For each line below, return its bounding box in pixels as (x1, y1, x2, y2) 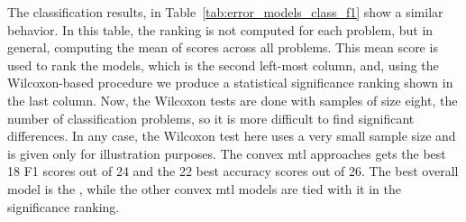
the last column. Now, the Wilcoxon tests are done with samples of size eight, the (7, 90, 458, 109)
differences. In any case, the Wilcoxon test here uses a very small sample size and (7, 126, 456, 145)
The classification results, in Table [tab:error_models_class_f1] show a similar (7, 3, 443, 21)
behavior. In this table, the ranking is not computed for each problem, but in (7, 20, 434, 39)
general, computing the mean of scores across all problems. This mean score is (7, 38, 438, 57)
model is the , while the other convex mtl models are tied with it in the (7, 179, 401, 198)
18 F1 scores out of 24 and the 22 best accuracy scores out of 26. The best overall (7, 162, 459, 180)
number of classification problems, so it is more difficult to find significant (7, 108, 415, 127)
